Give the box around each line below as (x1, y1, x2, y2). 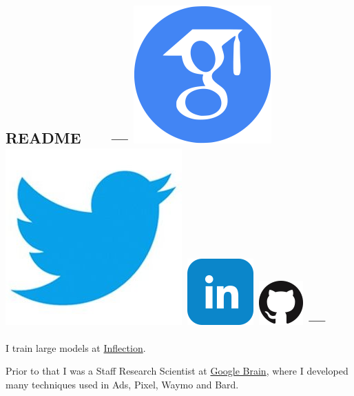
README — (6, 127, 128, 148)
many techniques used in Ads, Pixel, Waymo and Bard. (6, 377, 239, 391)
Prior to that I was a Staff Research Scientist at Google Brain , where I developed (6, 364, 348, 378)
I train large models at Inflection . (6, 340, 146, 355)
